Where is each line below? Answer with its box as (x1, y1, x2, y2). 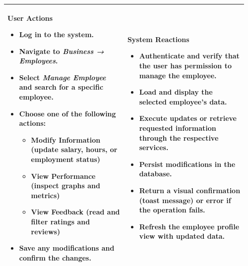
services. (139, 142, 169, 153)
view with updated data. (139, 231, 225, 241)
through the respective (139, 132, 219, 143)
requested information (139, 123, 216, 133)
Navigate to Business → (19, 46, 104, 56)
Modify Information (31, 134, 101, 145)
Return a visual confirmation (139, 185, 241, 196)
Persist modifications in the (139, 159, 236, 169)
